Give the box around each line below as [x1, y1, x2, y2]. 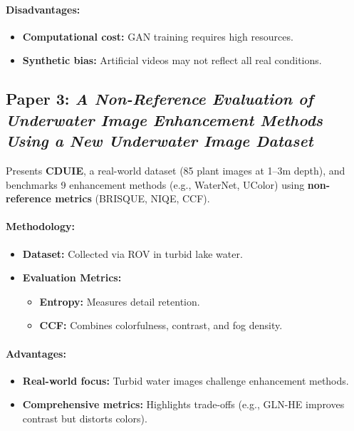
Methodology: [6, 219, 75, 234]
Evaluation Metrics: [22, 270, 122, 285]
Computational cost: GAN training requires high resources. [22, 28, 293, 43]
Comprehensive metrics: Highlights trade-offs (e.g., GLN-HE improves [22, 397, 345, 412]
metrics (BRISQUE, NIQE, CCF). [55, 191, 210, 206]
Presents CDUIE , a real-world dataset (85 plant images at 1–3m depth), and [6, 162, 345, 177]
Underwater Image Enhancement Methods [6, 108, 323, 130]
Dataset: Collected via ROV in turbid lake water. [22, 246, 243, 261]
